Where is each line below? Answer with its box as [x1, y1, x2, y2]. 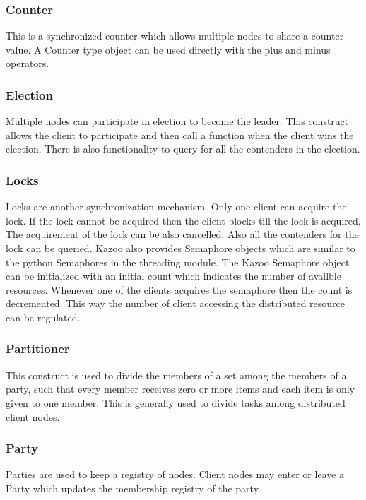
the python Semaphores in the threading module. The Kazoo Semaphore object [6, 254, 350, 269]
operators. [6, 56, 49, 71]
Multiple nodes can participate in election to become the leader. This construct [6, 114, 349, 129]
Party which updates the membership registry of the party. [6, 480, 261, 495]
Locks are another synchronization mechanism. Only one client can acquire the [6, 199, 347, 214]
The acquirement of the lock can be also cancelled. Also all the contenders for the [6, 227, 359, 242]
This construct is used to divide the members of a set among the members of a [6, 367, 347, 382]
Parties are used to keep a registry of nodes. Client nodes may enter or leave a [6, 467, 345, 482]
